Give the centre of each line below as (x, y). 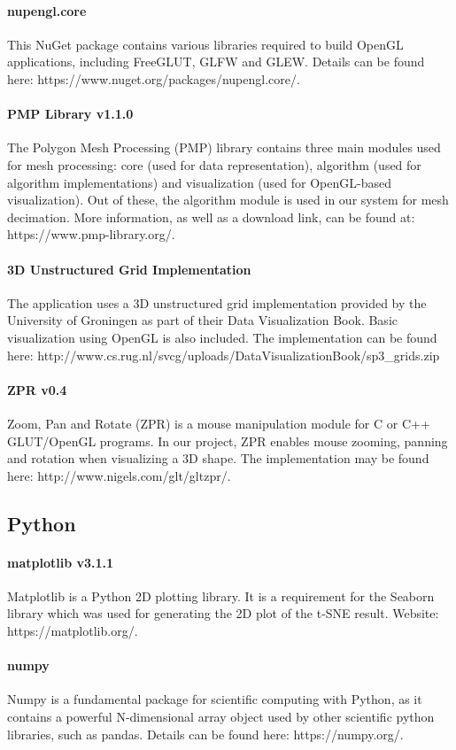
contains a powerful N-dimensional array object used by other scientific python (221, 717)
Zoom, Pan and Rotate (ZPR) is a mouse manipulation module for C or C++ (219, 423)
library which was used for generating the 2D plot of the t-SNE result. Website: (223, 613)
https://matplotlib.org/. (73, 631)
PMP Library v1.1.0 (70, 114)
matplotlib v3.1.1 (61, 562)
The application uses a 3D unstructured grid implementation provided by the (217, 302)
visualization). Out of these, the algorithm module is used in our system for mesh (228, 200)
